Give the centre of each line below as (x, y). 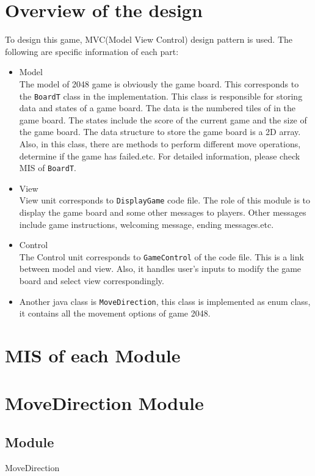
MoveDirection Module (104, 403)
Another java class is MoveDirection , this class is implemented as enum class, (165, 301)
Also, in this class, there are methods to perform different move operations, (160, 143)
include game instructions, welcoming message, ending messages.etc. (147, 224)
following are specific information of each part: (92, 51)
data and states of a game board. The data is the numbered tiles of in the (157, 108)
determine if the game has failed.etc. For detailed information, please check (160, 156)
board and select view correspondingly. (92, 281)
